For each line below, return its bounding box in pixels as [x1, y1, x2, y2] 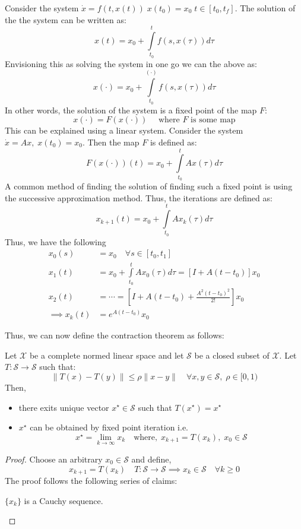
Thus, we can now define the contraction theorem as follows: [5, 329, 224, 341]
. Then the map [82, 136, 140, 148]
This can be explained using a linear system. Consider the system [5, 124, 243, 137]
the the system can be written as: [5, 13, 126, 26]
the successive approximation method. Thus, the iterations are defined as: [5, 191, 273, 204]
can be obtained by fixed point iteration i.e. [30, 421, 189, 433]
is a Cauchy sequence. [24, 494, 103, 506]
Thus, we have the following [5, 235, 106, 248]
